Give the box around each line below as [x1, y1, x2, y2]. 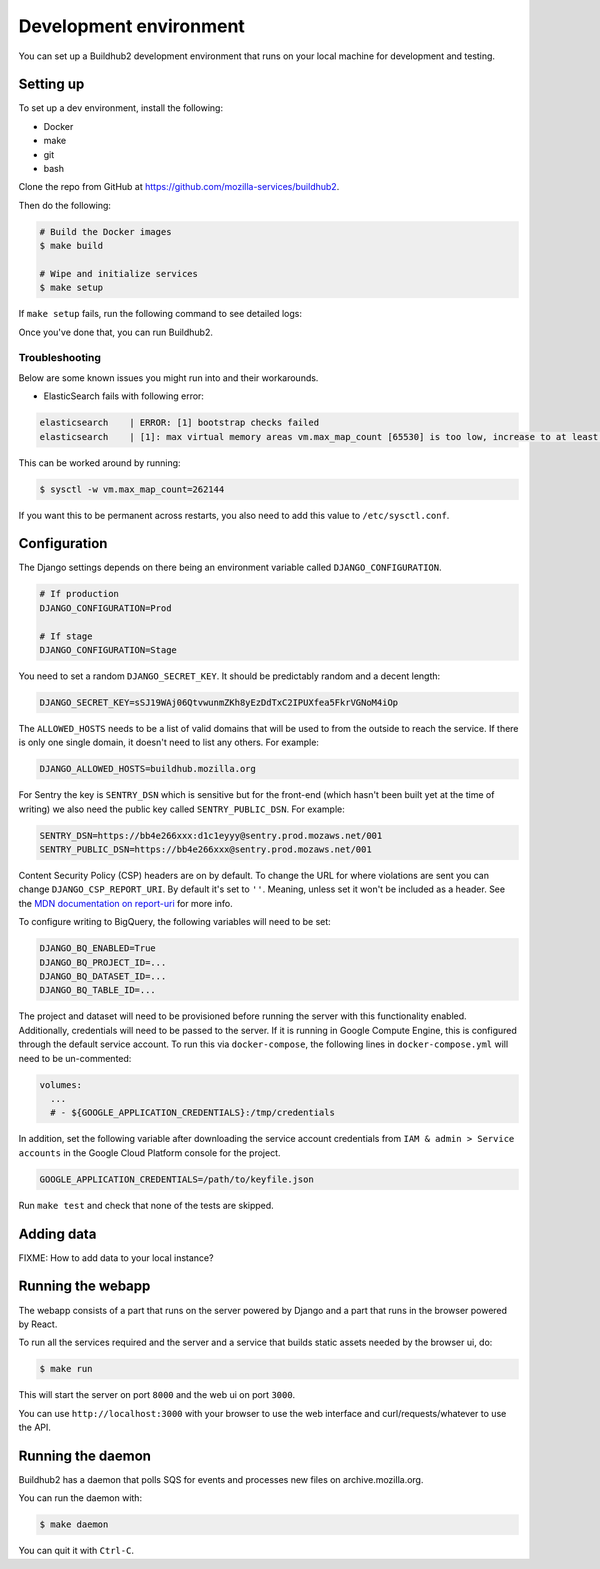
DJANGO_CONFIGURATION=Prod [39, 602, 172, 614]
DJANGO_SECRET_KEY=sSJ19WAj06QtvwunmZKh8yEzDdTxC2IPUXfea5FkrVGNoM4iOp [39, 697, 399, 708]
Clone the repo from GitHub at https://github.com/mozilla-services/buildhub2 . [18, 181, 340, 193]
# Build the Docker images [39, 226, 172, 237]
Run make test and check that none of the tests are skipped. [18, 1199, 274, 1211]
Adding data [18, 1225, 97, 1242]
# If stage [39, 630, 93, 642]
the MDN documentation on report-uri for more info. [18, 897, 234, 909]
